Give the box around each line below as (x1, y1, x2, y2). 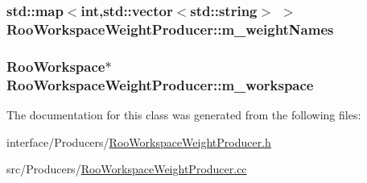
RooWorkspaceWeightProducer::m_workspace (6, 74, 314, 94)
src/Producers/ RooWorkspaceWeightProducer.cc (6, 160, 247, 177)
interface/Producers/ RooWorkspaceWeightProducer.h (6, 133, 271, 150)
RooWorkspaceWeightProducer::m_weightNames (6, 19, 334, 39)
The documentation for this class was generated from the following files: (6, 106, 361, 123)
